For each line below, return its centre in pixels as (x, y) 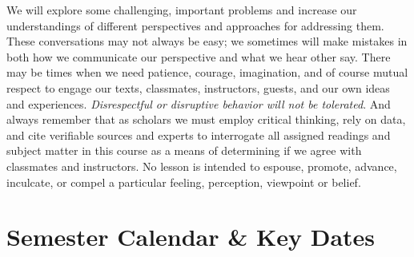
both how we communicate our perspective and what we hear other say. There (199, 56)
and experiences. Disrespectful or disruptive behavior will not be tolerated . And (199, 103)
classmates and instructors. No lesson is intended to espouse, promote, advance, (202, 166)
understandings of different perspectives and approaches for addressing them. (195, 25)
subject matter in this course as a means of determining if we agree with (184, 150)
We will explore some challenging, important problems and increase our (182, 10)
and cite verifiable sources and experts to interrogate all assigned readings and (199, 134)
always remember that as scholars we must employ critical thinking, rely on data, (206, 119)
